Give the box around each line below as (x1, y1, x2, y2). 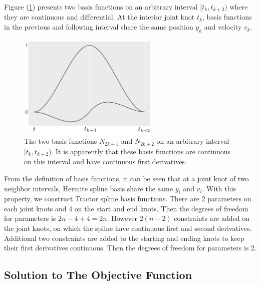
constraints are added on (174, 213, 250, 223)
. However (107, 213, 138, 223)
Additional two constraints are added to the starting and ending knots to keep (4, 232, 244, 243)
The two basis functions (24, 136, 97, 146)
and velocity (204, 22, 242, 32)
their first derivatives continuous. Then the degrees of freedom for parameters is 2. (4, 242, 256, 253)
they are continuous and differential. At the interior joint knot (4, 12, 195, 22)
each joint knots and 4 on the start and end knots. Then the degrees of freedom (4, 203, 248, 213)
